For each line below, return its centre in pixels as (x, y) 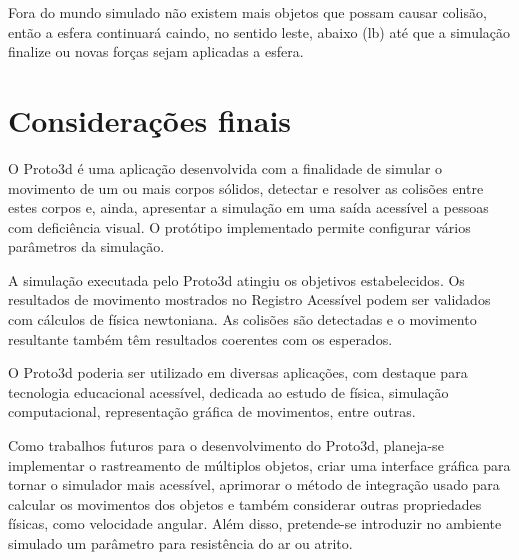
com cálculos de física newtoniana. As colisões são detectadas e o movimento (242, 319)
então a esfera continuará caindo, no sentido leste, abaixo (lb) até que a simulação (259, 31)
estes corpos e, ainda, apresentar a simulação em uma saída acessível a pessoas (248, 207)
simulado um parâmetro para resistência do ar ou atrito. (180, 543)
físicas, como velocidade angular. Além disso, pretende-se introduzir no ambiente (255, 523)
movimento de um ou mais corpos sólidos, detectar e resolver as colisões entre (246, 187)
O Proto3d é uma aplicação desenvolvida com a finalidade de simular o (225, 167)
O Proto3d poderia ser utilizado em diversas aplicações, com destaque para (238, 372)
